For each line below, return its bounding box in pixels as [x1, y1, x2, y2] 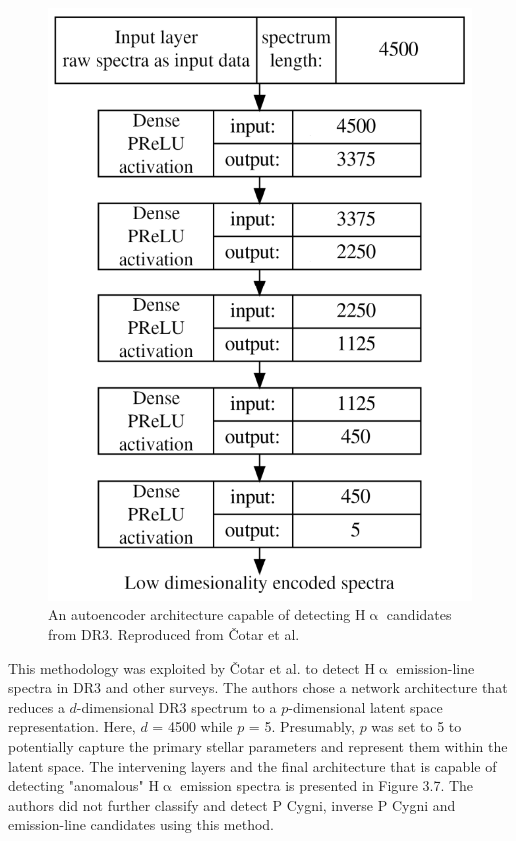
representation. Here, [8, 716, 136, 737]
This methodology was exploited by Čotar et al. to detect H [8, 657, 375, 678]
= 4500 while [152, 716, 233, 737]
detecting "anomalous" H [8, 775, 159, 796]
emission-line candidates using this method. [8, 814, 274, 835]
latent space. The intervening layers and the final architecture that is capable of [8, 755, 497, 776]
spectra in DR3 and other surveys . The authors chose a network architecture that [8, 677, 508, 698]
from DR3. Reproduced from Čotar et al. [48, 623, 300, 644]
